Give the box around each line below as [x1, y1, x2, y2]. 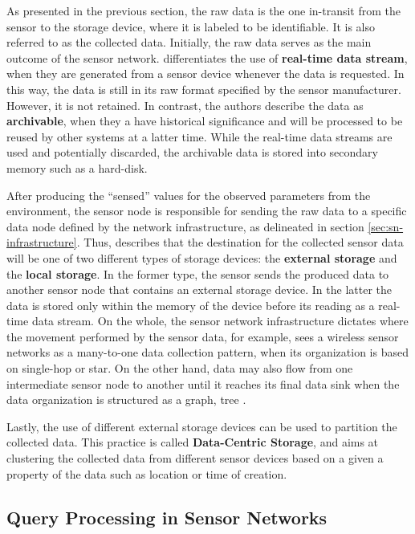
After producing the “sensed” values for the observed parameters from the [6, 186, 371, 203]
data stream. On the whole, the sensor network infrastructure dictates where [31, 312, 409, 329]
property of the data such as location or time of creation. [6, 465, 287, 482]
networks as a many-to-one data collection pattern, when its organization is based [6, 344, 409, 361]
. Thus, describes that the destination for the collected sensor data [76, 234, 404, 251]
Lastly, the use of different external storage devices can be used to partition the [6, 418, 397, 434]
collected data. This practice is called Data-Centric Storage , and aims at [6, 434, 379, 450]
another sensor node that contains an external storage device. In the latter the [6, 281, 392, 298]
